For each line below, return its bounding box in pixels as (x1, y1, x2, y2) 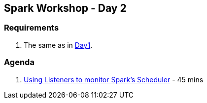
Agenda (4, 57, 34, 68)
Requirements (4, 23, 59, 33)
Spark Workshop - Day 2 (4, 2, 127, 14)
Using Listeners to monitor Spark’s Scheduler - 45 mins (24, 75, 204, 84)
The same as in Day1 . (24, 40, 93, 49)
